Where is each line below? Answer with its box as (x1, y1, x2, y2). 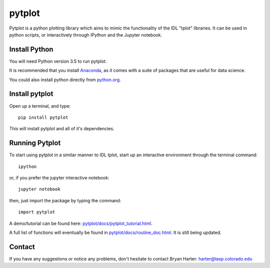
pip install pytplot (18, 114, 68, 120)
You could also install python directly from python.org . (9, 77, 121, 83)
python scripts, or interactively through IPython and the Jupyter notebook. (9, 32, 162, 38)
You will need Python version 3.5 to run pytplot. (9, 58, 107, 64)
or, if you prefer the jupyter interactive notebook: (9, 175, 109, 180)
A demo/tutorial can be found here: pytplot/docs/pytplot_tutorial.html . (9, 220, 152, 226)
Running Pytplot (9, 139, 61, 147)
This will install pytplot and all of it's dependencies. (9, 126, 114, 132)
